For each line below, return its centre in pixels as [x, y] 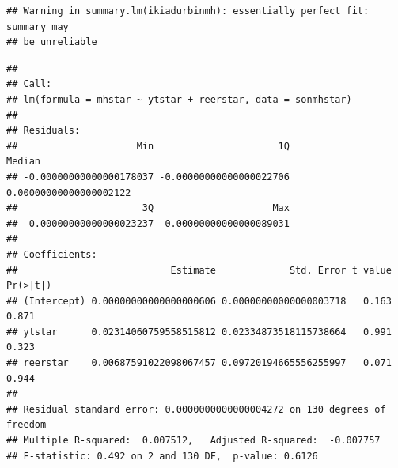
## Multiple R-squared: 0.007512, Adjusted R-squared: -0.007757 [193, 441]
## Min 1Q [148, 146]
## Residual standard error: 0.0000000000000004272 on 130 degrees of [196, 409]
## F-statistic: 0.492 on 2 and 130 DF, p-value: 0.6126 [162, 456]
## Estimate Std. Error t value [199, 270]
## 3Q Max [148, 208]
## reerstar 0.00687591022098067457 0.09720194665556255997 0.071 [199, 363]
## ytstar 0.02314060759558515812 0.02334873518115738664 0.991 [199, 332]
